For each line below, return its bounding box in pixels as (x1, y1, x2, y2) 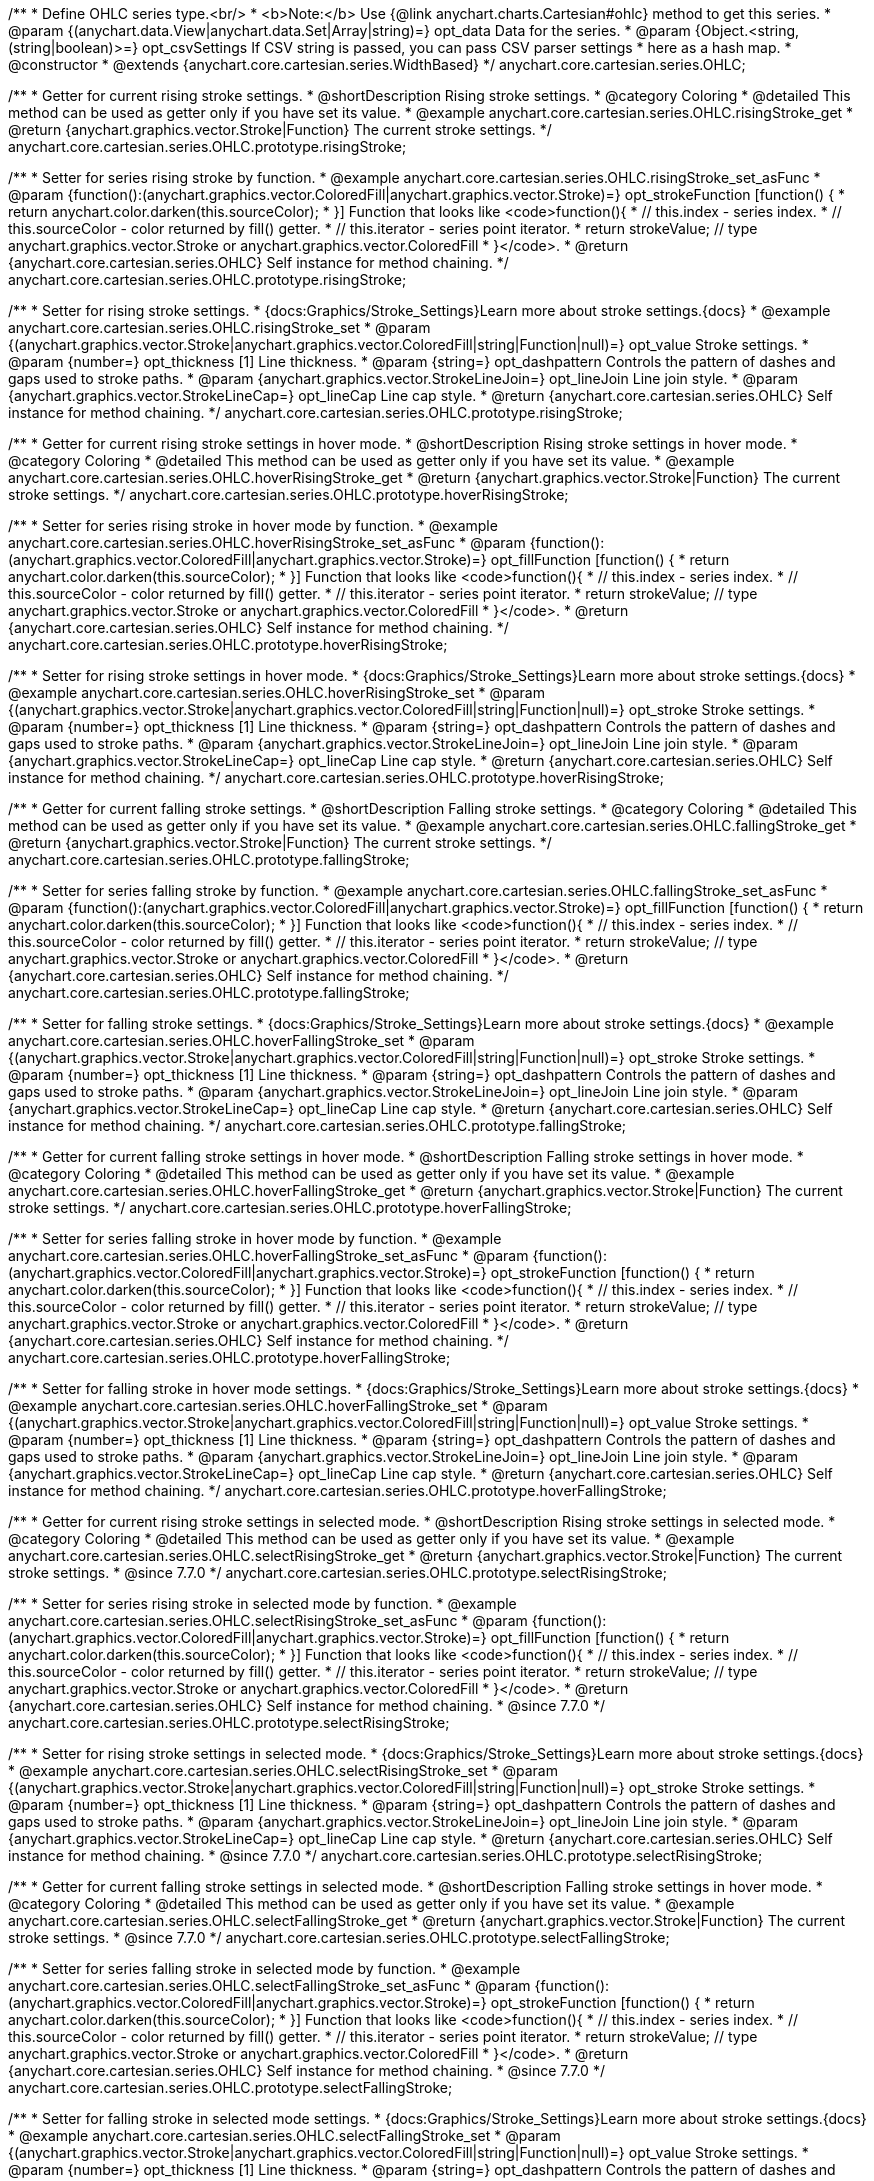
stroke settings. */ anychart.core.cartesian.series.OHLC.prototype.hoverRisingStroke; (8, 486, 569, 503)
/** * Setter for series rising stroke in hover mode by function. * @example (8, 517, 498, 534)
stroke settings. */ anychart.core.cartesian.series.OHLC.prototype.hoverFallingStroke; (8, 1199, 572, 1216)
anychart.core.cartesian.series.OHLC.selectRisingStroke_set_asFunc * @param (8, 1612, 528, 1629)
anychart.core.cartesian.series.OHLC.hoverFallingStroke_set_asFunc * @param (8, 1247, 529, 1264)
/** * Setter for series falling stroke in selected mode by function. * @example (8, 1960, 521, 1977)
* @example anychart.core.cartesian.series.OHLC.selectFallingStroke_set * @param (8, 2127, 561, 2144)
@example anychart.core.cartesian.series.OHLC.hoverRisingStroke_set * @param (8, 684, 545, 701)
